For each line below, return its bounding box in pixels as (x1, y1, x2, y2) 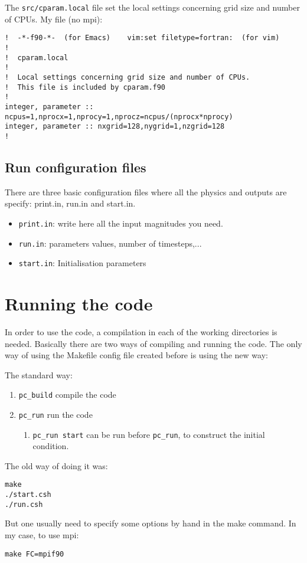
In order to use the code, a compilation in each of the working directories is (5, 325, 277, 338)
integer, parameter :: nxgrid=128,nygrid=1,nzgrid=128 (5, 122, 225, 131)
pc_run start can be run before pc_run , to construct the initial (32, 428, 265, 440)
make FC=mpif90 (5, 549, 64, 558)
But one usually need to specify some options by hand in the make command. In (5, 517, 296, 529)
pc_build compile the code (18, 388, 116, 401)
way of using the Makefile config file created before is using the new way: (5, 349, 268, 361)
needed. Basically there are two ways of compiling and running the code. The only (5, 337, 302, 349)
